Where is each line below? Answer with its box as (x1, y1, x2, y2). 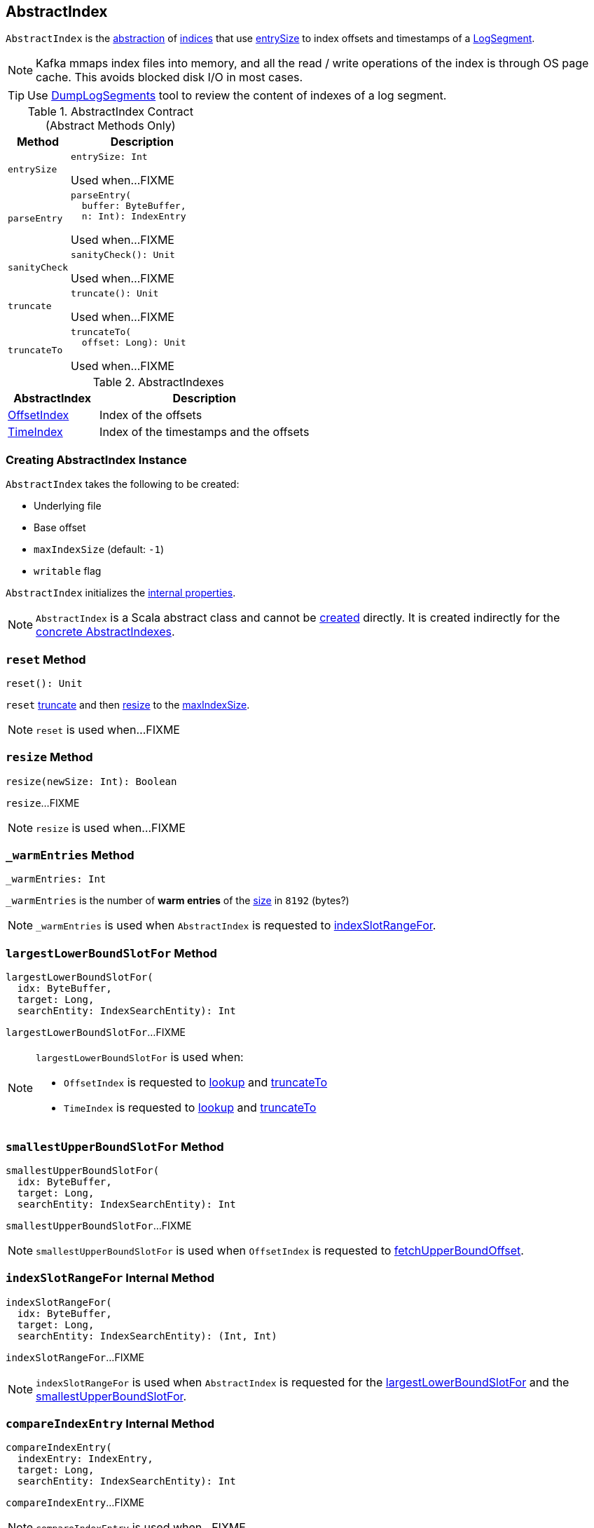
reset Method (6, 652, 86, 667)
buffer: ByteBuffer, (81, 200, 186, 212)
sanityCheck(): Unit (71, 250, 175, 261)
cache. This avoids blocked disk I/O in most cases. (36, 70, 303, 85)
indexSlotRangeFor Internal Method (6, 1271, 214, 1285)
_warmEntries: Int (6, 873, 106, 885)
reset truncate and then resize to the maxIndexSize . (6, 698, 250, 711)
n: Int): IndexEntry (81, 211, 186, 222)
